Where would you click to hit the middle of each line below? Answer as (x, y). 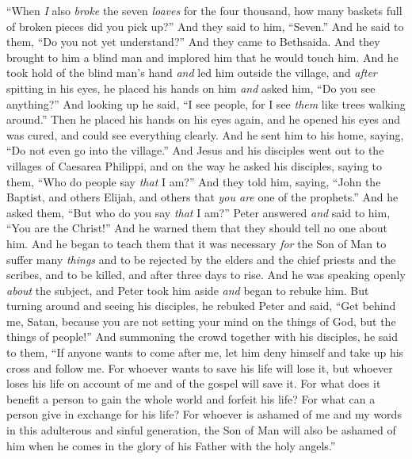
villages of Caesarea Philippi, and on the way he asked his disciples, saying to (195, 165)
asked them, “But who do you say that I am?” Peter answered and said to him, (198, 212)
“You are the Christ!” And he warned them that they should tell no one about (197, 228)
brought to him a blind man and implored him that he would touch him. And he (202, 57)
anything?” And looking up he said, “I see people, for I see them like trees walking (206, 103)
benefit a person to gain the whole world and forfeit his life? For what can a (191, 398)
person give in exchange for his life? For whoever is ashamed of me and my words (204, 414)
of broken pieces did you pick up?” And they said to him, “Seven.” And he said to (205, 26)
